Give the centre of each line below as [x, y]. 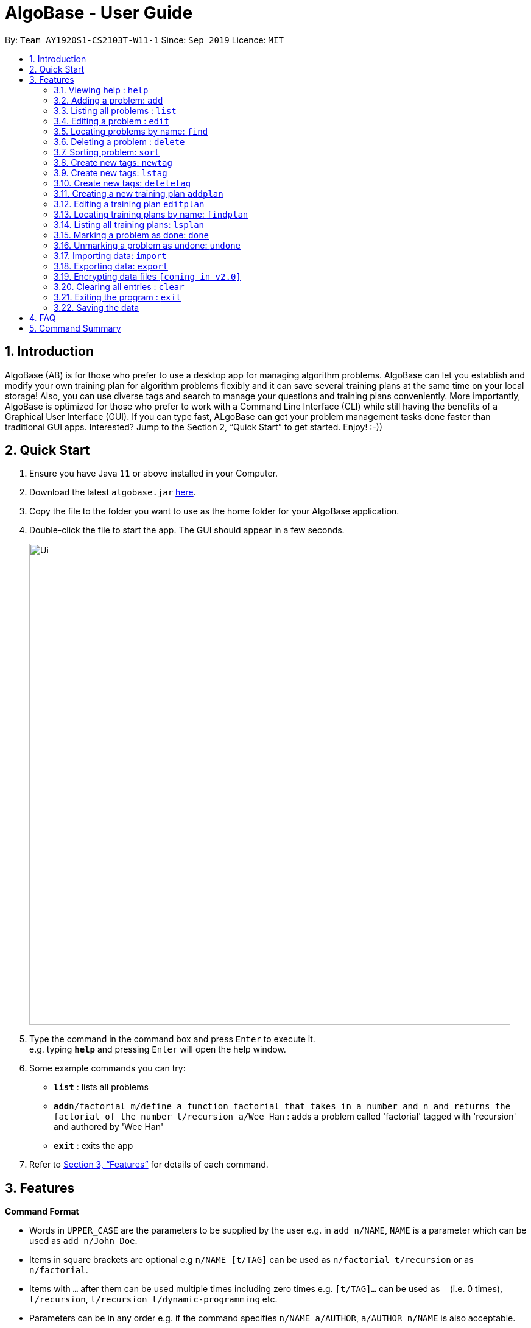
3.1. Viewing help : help [101, 90]
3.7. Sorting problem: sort [107, 152]
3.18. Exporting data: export [111, 266]
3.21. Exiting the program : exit [118, 297]
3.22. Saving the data [97, 307]
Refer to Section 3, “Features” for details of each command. [149, 1165]
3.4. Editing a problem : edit [111, 121]
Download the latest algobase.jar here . [113, 492]
